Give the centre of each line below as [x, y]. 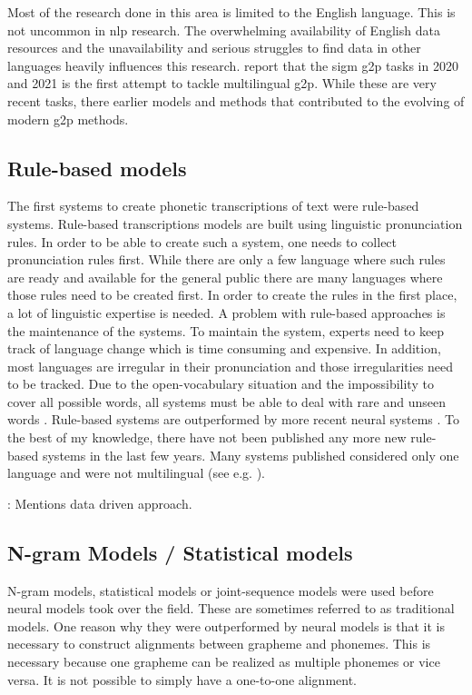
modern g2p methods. [68, 119]
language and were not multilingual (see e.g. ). [137, 473]
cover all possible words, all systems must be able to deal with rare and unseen [226, 401]
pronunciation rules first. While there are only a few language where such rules [226, 259]
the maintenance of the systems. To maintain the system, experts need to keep [226, 330]
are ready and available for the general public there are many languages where [225, 277]
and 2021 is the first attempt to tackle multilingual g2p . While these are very [222, 83]
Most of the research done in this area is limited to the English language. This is [231, 12]
